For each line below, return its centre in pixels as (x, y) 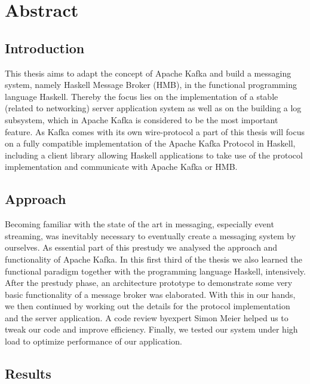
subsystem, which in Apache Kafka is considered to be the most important (142, 119)
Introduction (45, 48)
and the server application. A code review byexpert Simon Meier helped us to (147, 317)
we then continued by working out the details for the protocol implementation (148, 306)
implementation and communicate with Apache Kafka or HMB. (121, 167)
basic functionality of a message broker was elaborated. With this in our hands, (150, 294)
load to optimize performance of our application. (93, 341)
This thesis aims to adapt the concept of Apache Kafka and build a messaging (148, 73)
